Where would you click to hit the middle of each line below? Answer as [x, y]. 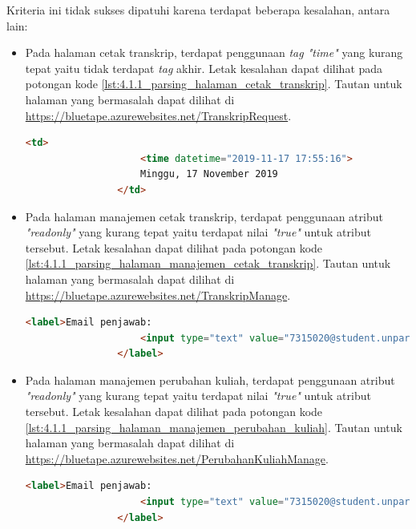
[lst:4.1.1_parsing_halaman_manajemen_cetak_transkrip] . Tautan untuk [208, 263]
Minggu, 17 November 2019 [209, 174]
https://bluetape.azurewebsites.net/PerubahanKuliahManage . [177, 458]
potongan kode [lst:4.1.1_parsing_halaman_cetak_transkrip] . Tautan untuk [214, 84]
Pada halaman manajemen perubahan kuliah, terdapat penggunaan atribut [210, 380]
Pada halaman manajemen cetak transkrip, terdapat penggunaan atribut [204, 216]
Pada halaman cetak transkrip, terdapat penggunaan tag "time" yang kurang [214, 52]
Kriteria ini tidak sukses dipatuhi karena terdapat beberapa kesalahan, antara [198, 10]
